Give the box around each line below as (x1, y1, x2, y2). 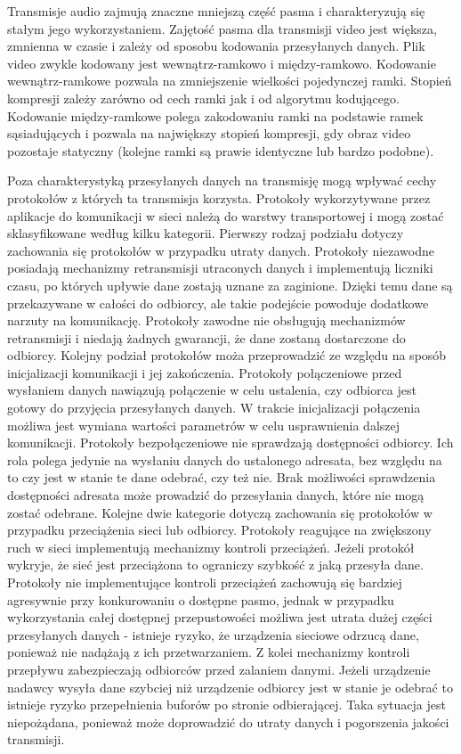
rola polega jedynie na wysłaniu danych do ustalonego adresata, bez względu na (7, 450, 442, 469)
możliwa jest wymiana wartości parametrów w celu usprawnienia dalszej (7, 415, 400, 434)
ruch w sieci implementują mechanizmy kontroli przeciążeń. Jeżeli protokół (7, 537, 415, 556)
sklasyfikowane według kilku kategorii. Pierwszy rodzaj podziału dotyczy (7, 224, 404, 242)
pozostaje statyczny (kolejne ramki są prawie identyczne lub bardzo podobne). (7, 141, 434, 160)
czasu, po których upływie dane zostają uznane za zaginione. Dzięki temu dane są (7, 275, 453, 294)
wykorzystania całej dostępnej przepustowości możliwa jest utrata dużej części (7, 608, 433, 627)
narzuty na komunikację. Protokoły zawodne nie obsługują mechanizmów (7, 311, 406, 330)
